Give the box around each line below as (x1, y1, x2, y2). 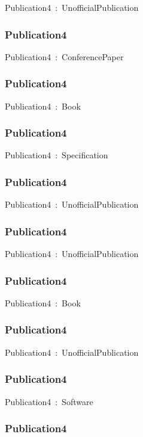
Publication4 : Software (5, 395, 93, 408)
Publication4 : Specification (5, 149, 108, 161)
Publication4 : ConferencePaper (5, 50, 124, 63)
